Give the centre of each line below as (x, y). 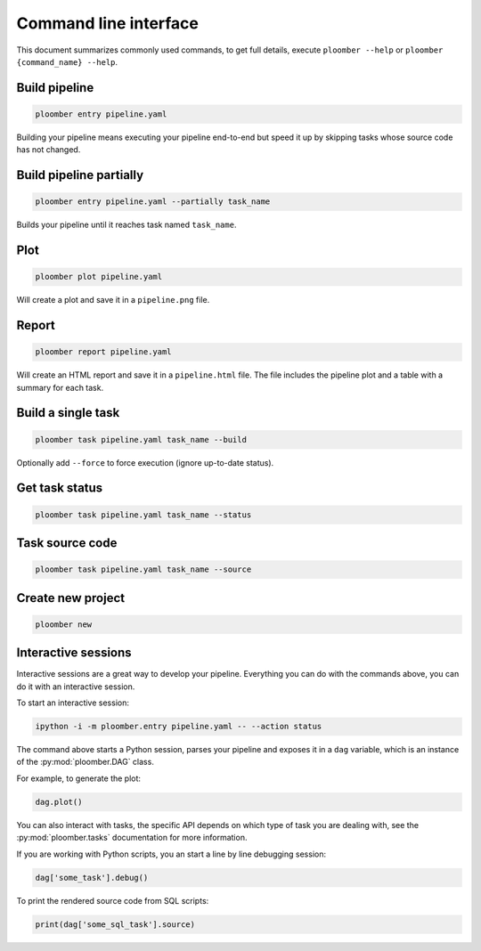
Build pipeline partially (80, 175)
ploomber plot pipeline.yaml (99, 277)
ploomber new (64, 624)
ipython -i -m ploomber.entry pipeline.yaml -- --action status (179, 727)
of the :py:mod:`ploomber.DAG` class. (86, 762)
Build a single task (68, 413)
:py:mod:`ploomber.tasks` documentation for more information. (132, 838)
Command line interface (108, 23)
